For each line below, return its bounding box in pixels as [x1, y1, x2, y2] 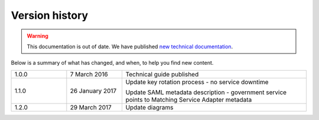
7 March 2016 [70, 70, 109, 78]
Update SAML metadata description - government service [125, 88, 287, 96]
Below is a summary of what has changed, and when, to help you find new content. [11, 59, 214, 66]
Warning [27, 32, 48, 39]
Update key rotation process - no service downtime [125, 78, 269, 86]
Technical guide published [125, 70, 199, 78]
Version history [11, 9, 89, 22]
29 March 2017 [70, 103, 112, 111]
